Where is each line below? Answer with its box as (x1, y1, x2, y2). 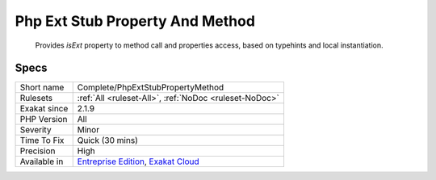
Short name (19, 82, 65, 93)
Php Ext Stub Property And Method (15, 12, 256, 30)
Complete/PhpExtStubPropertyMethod (77, 82, 224, 93)
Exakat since (19, 103, 69, 115)
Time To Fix (19, 135, 65, 146)
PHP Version (19, 114, 68, 125)
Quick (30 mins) (77, 135, 139, 146)
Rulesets (19, 93, 52, 104)
